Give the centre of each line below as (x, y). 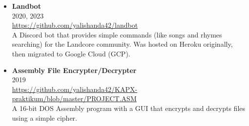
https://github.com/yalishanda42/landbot (75, 25)
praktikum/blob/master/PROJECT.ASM (74, 99)
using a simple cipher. (44, 117)
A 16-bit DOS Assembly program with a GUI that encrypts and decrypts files (129, 108)
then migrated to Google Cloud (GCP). (71, 53)
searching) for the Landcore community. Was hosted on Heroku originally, (122, 44)
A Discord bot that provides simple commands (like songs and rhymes (117, 34)
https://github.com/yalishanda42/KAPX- (75, 89)
